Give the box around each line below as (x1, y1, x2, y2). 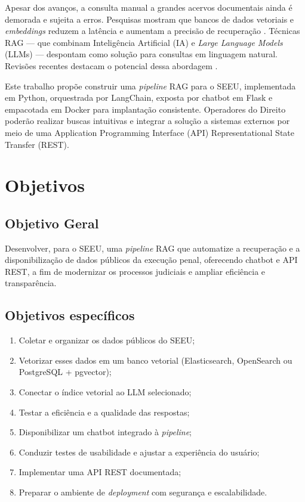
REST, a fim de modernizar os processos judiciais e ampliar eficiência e (5, 265, 266, 277)
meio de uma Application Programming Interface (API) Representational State (5, 126, 294, 138)
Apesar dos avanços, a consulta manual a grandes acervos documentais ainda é (5, 1, 292, 13)
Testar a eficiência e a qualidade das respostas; (19, 405, 190, 418)
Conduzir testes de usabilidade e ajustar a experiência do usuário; (19, 445, 260, 458)
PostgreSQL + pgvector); (19, 365, 112, 378)
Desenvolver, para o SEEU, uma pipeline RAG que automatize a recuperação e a (5, 241, 300, 254)
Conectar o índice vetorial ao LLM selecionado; (19, 386, 192, 398)
